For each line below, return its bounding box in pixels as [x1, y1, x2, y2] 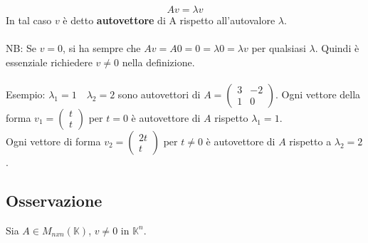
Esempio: [6, 86, 46, 101]
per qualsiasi [251, 41, 306, 56]
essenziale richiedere [6, 54, 93, 69]
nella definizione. [122, 54, 195, 69]
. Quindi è [315, 41, 359, 56]
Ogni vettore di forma [6, 133, 101, 148]
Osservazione [6, 189, 102, 211]
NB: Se [6, 41, 36, 56]
